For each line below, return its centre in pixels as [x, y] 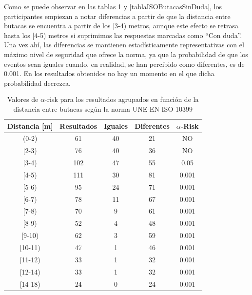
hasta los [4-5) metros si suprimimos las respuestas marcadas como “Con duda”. [123, 35]
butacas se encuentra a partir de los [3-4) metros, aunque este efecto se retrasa [121, 26]
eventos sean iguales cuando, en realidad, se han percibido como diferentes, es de [124, 64]
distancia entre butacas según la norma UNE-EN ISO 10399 [103, 108]
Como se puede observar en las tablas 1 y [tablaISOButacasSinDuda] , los [113, 6]
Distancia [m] [30, 126]
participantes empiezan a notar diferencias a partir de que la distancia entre [117, 16]
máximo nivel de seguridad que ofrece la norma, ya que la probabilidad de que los [126, 54]
